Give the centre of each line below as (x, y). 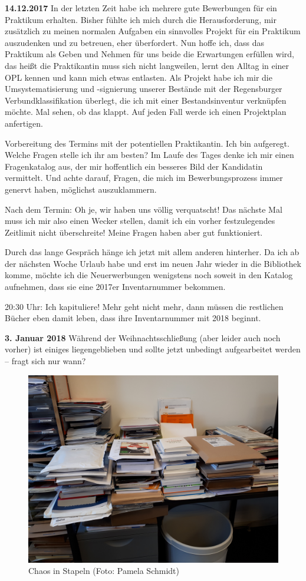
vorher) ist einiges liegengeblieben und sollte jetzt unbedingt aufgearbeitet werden (153, 349)
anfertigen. (24, 123)
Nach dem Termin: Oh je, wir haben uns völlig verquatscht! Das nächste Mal (144, 209)
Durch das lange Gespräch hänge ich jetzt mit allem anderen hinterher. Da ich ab (152, 252)
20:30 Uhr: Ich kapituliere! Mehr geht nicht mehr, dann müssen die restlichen (144, 306)
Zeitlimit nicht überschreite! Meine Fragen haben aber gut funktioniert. (134, 232)
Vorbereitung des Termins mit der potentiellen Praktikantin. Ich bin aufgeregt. (147, 143)
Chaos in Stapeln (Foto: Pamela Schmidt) (104, 571)
